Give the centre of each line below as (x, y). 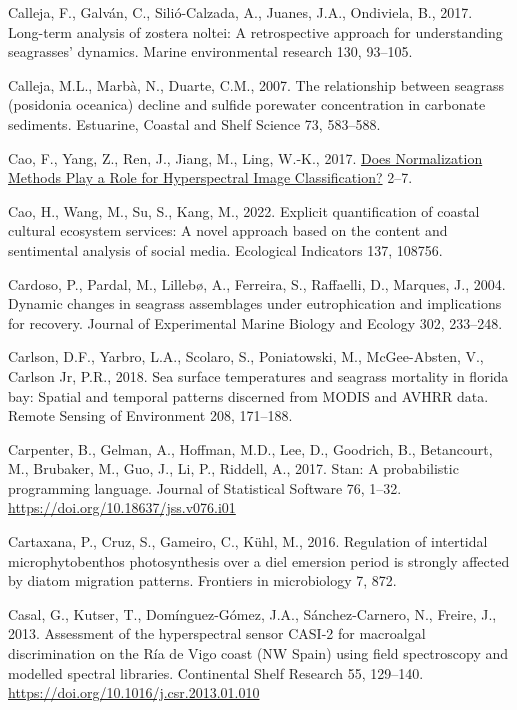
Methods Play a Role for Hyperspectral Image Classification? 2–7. (210, 177)
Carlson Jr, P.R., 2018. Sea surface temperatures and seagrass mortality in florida (258, 375)
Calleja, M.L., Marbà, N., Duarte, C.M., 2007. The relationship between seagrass (256, 84)
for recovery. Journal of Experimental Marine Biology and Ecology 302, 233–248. (255, 322)
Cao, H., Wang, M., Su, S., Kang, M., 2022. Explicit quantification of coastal (244, 210)
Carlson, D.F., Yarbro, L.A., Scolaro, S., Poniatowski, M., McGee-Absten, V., (246, 356)
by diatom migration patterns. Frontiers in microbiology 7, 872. (202, 580)
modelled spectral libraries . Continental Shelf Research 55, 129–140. (216, 672)
